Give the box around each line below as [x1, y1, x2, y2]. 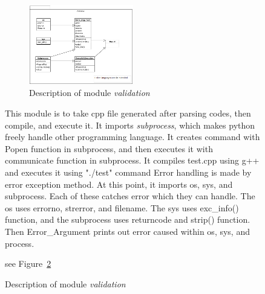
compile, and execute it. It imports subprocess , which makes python [5, 118, 255, 131]
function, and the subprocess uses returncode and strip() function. [5, 213, 250, 226]
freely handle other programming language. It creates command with [5, 130, 260, 143]
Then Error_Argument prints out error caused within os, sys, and [5, 225, 250, 237]
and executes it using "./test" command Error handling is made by [5, 166, 252, 178]
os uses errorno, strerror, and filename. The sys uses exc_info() [5, 201, 239, 214]
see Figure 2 [5, 257, 51, 270]
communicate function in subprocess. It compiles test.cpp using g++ [5, 154, 260, 167]
